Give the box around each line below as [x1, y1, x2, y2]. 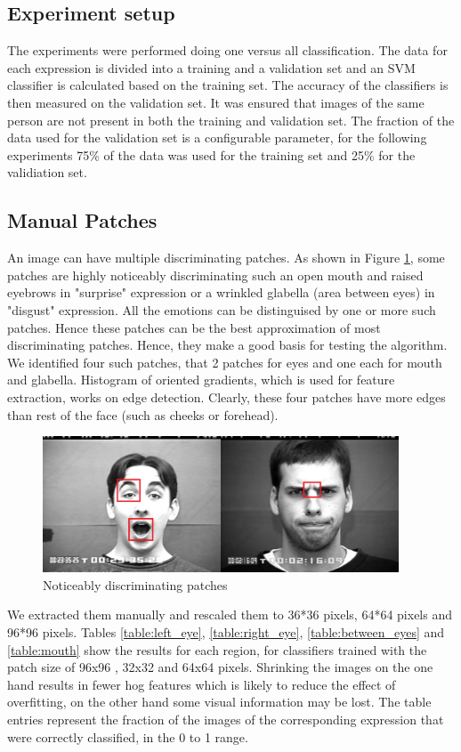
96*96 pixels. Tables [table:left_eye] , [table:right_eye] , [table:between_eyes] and [7, 623, 445, 641]
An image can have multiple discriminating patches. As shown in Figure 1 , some [7, 248, 445, 267]
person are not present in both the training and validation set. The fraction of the [7, 110, 455, 129]
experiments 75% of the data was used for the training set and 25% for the [7, 145, 416, 164]
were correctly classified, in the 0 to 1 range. [7, 727, 248, 746]
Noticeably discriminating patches [43, 575, 228, 594]
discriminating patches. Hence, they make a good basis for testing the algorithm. [7, 336, 448, 354]
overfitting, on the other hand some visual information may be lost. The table [7, 692, 432, 711]
